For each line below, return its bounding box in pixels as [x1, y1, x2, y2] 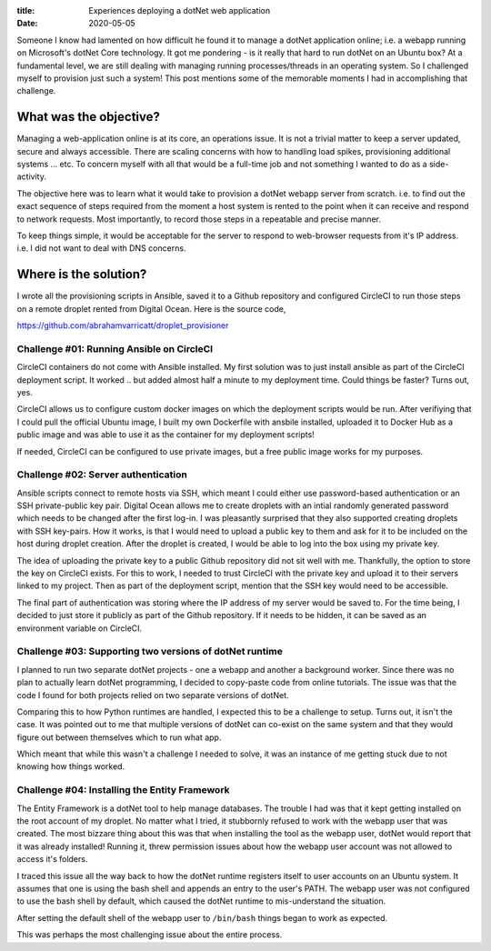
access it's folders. [16, 854, 88, 865]
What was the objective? [16, 109, 161, 125]
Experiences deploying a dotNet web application [88, 5, 271, 15]
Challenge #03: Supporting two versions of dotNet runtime [16, 646, 284, 658]
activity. [16, 171, 47, 182]
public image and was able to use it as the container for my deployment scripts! [16, 429, 316, 440]
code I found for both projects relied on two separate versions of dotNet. [16, 689, 290, 700]
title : [16, 5, 35, 15]
